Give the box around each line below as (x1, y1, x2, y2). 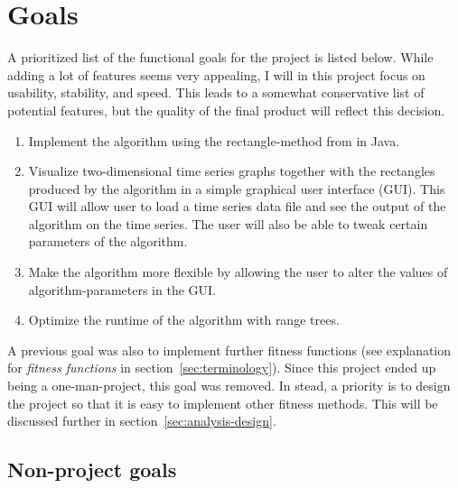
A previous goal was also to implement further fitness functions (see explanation (7, 340, 452, 359)
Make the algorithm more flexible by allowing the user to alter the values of (28, 262, 448, 281)
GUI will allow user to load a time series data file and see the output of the (28, 197, 446, 216)
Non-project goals (7, 456, 177, 483)
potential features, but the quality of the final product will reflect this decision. (7, 100, 445, 119)
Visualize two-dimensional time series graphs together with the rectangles (28, 161, 435, 180)
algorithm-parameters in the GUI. (28, 280, 216, 299)
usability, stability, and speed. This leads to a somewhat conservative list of (7, 83, 425, 102)
